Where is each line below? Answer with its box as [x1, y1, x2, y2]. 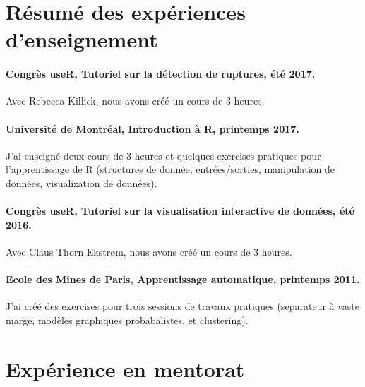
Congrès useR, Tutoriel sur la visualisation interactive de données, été [6, 203, 354, 218]
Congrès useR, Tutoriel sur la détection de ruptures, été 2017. [6, 66, 316, 81]
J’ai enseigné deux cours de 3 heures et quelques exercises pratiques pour [6, 148, 321, 162]
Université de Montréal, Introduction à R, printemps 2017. [6, 121, 299, 136]
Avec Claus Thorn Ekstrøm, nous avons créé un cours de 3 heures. [6, 244, 292, 258]
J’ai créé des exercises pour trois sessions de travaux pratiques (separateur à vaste [6, 299, 360, 314]
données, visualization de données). [6, 175, 157, 190]
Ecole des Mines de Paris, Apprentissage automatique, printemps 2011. [6, 272, 360, 287]
